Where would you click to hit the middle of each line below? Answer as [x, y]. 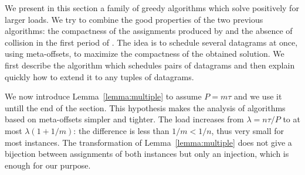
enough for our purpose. [48, 165]
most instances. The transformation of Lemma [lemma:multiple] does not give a [148, 142]
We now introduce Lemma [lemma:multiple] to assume [103, 96]
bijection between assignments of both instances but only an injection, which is [147, 154]
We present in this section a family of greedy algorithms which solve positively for [152, 8]
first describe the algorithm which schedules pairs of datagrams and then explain [150, 65]
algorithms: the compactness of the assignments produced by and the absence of [149, 31]
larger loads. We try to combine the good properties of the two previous [134, 19]
